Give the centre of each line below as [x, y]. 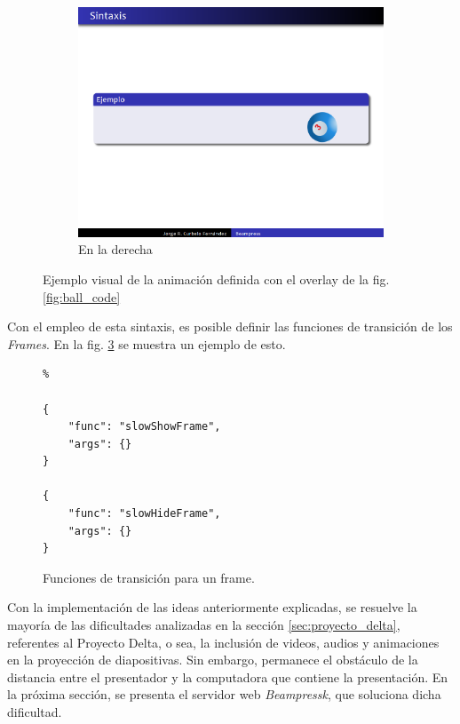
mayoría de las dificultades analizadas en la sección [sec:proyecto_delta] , [204, 625]
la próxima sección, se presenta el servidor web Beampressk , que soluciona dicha [224, 694]
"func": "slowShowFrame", [144, 427]
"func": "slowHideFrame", [144, 514]
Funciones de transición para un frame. [149, 577]
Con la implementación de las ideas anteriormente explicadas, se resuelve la [212, 607]
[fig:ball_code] [82, 296]
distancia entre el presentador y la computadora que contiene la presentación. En [228, 676]
